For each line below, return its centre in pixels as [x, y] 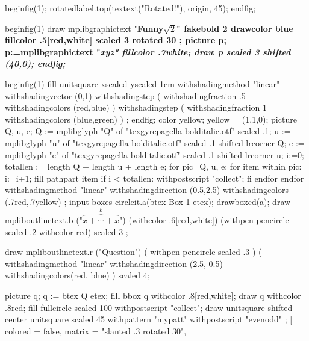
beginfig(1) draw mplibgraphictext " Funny [84, 28]
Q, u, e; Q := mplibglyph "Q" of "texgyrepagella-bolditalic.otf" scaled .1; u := [148, 131]
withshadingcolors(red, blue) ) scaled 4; [77, 275]
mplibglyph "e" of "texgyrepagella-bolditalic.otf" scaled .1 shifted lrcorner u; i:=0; [154, 154]
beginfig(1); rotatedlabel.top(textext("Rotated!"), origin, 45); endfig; [130, 8]
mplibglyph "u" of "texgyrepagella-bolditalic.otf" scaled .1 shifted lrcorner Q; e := [155, 142]
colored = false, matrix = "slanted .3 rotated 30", [96, 330]
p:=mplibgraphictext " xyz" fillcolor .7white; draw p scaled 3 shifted [148, 51]
